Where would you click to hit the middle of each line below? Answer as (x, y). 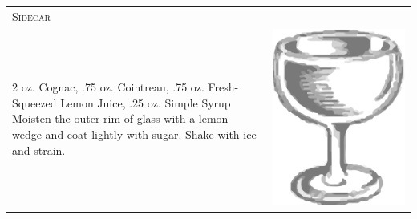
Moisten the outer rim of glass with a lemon (120, 118)
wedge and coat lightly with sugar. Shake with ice (134, 134)
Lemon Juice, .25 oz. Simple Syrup (146, 102)
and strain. (39, 150)
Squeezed (34, 102)
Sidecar (31, 16)
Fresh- (223, 87)
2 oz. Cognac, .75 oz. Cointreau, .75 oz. (108, 87)
